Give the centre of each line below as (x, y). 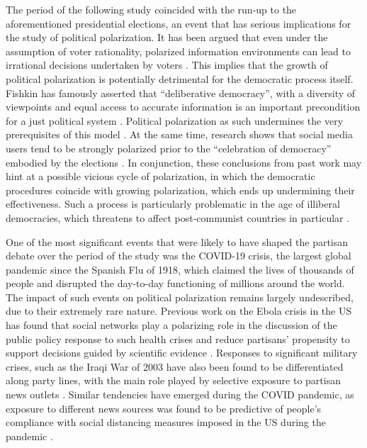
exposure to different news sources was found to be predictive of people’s (164, 408)
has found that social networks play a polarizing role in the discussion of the (171, 325)
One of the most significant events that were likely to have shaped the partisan (177, 241)
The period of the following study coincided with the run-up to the (151, 9)
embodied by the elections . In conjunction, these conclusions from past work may (184, 162)
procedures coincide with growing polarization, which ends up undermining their (180, 190)
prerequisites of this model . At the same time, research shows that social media (179, 134)
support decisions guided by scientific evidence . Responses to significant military (182, 353)
